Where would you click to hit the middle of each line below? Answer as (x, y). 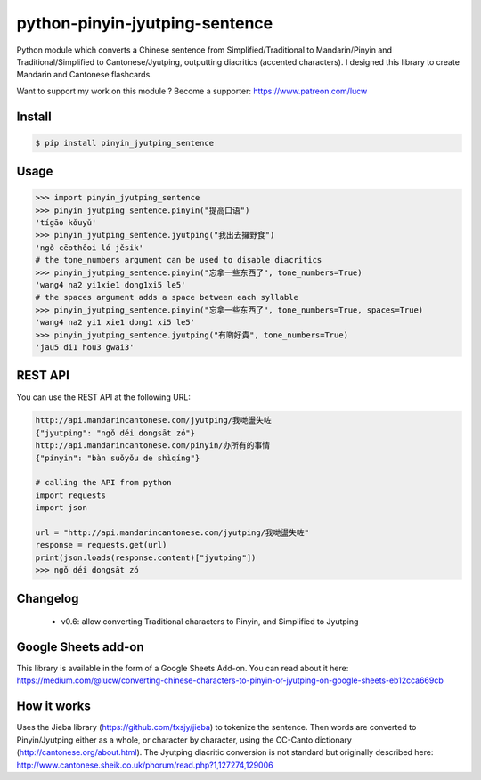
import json (61, 508)
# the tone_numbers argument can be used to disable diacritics (179, 260)
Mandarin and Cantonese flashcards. (85, 75)
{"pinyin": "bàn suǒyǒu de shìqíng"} (118, 458)
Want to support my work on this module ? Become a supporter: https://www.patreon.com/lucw (192, 91)
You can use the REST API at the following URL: (104, 397)
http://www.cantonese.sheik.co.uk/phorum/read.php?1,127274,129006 (145, 765)
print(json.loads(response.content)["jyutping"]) (146, 557)
